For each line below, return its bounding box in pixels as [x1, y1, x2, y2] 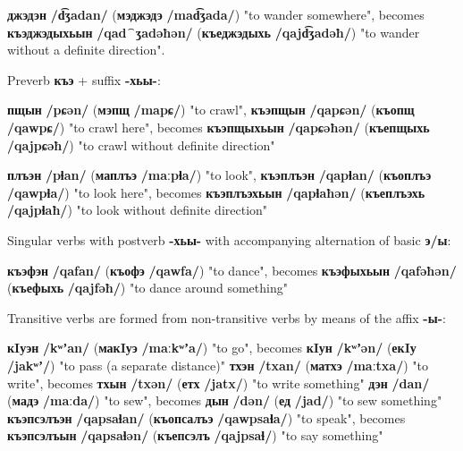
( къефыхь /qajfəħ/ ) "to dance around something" [7, 278, 288, 297]
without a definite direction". [7, 40, 165, 59]
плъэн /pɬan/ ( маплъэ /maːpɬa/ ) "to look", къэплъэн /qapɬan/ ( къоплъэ [7, 166, 432, 184]
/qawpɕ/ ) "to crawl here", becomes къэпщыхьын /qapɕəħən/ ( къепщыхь [7, 117, 430, 136]
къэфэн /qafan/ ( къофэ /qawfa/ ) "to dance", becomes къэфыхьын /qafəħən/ [7, 260, 457, 279]
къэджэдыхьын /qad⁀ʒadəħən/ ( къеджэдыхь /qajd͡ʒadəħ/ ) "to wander [7, 22, 420, 41]
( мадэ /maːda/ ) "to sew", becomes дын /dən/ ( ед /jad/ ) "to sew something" [7, 391, 442, 410]
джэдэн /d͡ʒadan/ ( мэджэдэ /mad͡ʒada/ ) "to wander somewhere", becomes [7, 5, 425, 23]
